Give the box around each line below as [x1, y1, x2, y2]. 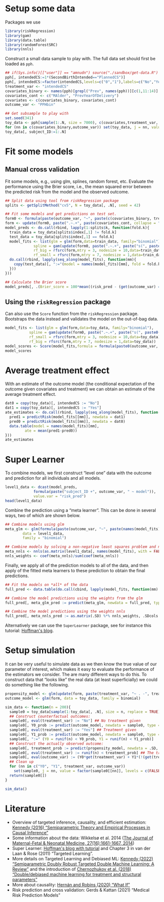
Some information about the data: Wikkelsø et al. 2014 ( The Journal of [12, 835, 154, 841]
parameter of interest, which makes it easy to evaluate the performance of [5, 666, 155, 672]
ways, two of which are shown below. [5, 512, 81, 518]
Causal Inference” [12, 829, 49, 835]
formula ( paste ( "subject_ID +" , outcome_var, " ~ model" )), [33, 489, 156, 494]
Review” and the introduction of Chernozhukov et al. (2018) [12, 866, 132, 872]
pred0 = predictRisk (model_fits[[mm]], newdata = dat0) [9, 419, 125, 424]
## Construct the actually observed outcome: [9, 741, 104, 746]
